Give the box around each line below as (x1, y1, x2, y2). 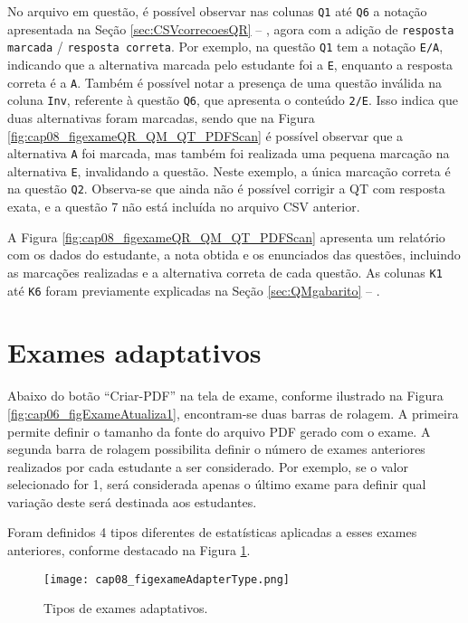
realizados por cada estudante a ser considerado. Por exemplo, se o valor (7, 457, 408, 476)
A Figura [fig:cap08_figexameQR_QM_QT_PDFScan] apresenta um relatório (7, 227, 445, 246)
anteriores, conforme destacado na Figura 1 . (7, 541, 251, 560)
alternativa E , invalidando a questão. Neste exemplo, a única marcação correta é (7, 161, 451, 180)
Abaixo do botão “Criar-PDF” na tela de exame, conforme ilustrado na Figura (7, 386, 444, 405)
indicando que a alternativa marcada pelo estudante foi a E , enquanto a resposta (7, 54, 454, 73)
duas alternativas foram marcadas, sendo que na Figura (7, 108, 315, 127)
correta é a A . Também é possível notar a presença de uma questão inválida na (7, 72, 443, 91)
